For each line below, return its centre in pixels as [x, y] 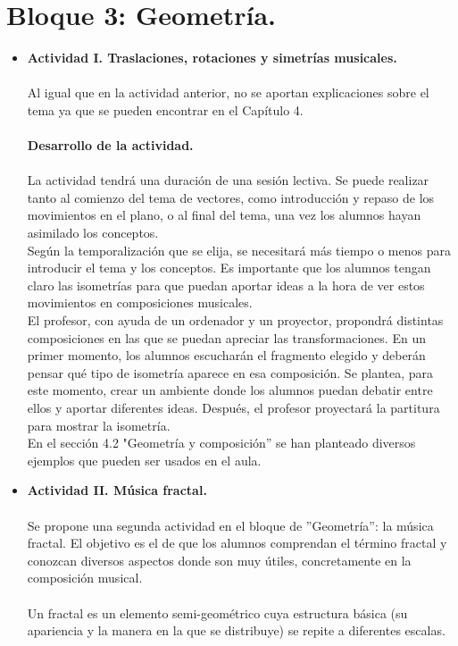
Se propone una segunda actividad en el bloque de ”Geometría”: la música [230, 525]
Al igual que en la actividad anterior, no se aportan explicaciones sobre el [228, 92]
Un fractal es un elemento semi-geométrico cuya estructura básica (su [217, 612]
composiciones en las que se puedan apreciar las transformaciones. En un [226, 337]
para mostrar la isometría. [99, 425]
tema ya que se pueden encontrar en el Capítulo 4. [165, 109]
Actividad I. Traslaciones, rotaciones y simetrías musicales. [212, 58]
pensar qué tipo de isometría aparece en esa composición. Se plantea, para [230, 372]
